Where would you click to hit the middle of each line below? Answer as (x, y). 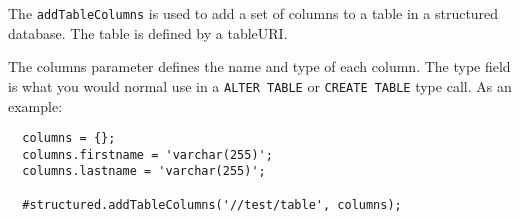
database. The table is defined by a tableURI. (148, 32)
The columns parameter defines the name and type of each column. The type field (259, 66)
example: (35, 105)
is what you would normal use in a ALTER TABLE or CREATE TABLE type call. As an (260, 85)
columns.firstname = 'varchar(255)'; (147, 154)
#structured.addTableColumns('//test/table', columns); (212, 204)
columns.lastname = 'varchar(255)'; (144, 171)
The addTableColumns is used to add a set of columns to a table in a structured (253, 13)
